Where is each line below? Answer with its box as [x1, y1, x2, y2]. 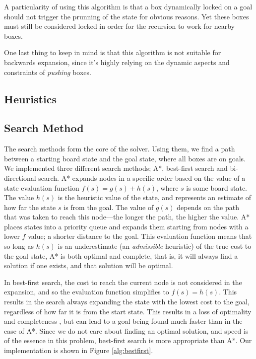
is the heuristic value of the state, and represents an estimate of [58, 192, 252, 203]
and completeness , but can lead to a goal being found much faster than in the [4, 316, 243, 326]
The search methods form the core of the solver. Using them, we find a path [4, 144, 235, 154]
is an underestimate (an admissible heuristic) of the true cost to [58, 241, 252, 251]
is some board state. [186, 182, 248, 193]
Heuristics [4, 91, 57, 106]
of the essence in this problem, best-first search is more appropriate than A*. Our [4, 335, 252, 346]
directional [4, 172, 36, 183]
